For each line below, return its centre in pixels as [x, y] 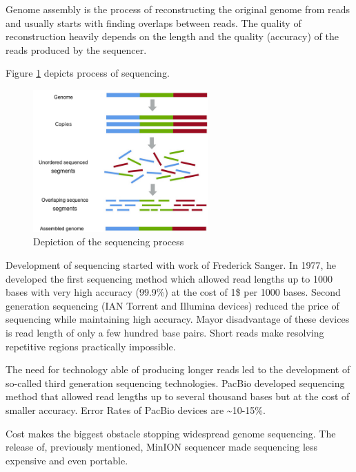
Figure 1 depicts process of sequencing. [88, 73]
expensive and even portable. [67, 460]
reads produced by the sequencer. [76, 49]
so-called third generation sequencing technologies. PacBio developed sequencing [175, 383]
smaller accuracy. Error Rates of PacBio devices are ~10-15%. [136, 409]
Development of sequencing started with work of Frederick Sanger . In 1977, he [171, 265]
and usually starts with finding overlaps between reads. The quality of [154, 22]
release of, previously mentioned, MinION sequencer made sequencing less [162, 447]
